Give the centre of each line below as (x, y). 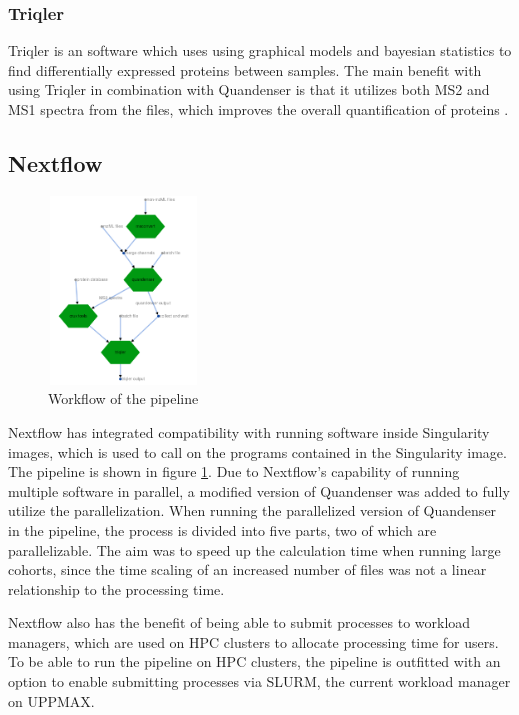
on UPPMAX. (51, 700)
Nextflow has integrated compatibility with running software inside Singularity (249, 431)
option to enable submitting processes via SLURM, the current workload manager (259, 681)
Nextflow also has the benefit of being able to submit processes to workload (239, 622)
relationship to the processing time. (116, 588)
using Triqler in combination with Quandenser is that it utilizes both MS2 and (249, 89)
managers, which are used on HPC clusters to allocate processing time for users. (253, 641)
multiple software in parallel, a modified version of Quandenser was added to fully (259, 490)
